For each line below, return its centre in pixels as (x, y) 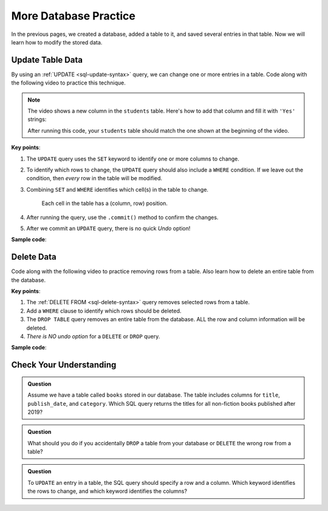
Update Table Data (47, 60)
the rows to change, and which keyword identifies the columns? (108, 491)
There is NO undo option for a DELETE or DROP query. (93, 336)
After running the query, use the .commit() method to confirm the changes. (122, 217)
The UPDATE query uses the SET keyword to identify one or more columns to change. (133, 159)
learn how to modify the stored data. (57, 42)
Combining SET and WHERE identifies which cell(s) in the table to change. (118, 189)
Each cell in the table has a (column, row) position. (105, 203)
